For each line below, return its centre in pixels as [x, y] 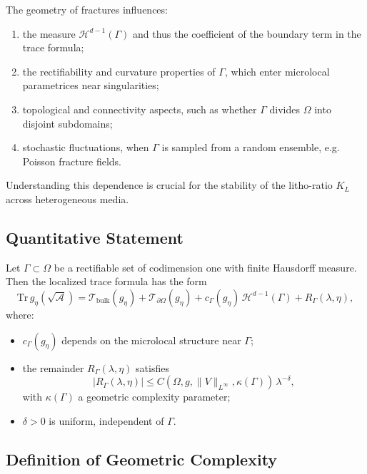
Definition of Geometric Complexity [142, 459]
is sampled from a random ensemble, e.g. [251, 147]
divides [285, 109]
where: [20, 314]
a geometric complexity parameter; [154, 397]
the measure [49, 33]
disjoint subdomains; [67, 123]
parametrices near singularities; [91, 85]
